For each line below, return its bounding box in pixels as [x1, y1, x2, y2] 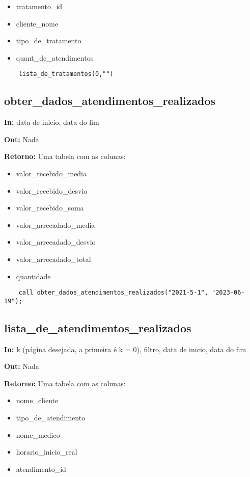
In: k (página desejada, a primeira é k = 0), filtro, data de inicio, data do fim [4, 343, 246, 354]
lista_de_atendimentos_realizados [4, 320, 191, 335]
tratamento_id [16, 1, 63, 11]
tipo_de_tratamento [16, 35, 81, 46]
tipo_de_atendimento [16, 412, 86, 423]
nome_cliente [16, 395, 59, 406]
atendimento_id [16, 463, 66, 474]
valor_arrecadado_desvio [16, 236, 96, 247]
